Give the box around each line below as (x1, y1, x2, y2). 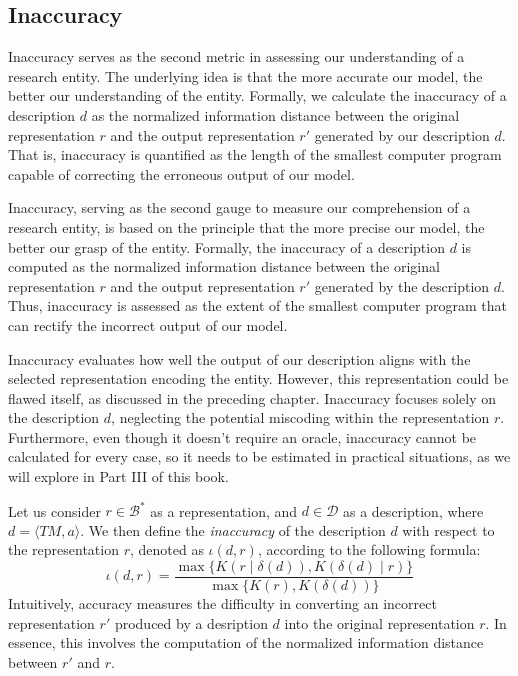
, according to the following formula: (257, 539, 481, 560)
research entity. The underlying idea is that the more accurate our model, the (8, 65, 483, 86)
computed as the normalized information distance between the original (8, 256, 440, 277)
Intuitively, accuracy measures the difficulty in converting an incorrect (8, 593, 437, 614)
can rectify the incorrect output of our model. (8, 314, 288, 335)
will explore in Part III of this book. (8, 466, 229, 487)
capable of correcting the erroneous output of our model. (8, 163, 355, 184)
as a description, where (343, 500, 484, 521)
